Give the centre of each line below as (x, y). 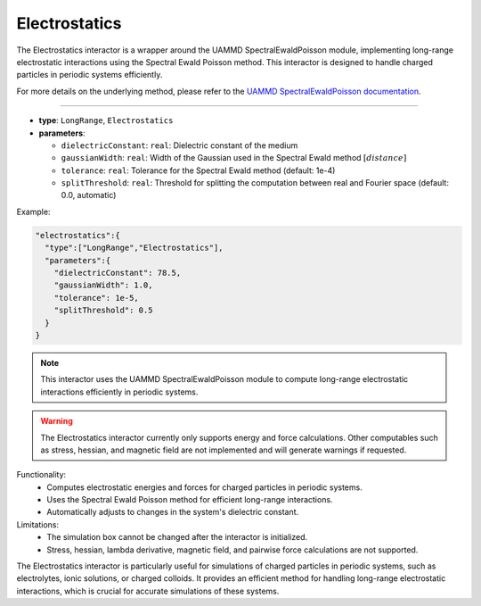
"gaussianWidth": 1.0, (103, 285)
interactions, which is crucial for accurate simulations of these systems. (148, 591)
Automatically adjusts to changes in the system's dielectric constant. (173, 512)
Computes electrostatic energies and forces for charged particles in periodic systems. (204, 487)
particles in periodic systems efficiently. (90, 75)
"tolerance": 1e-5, (97, 298)
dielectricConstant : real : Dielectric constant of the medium (179, 145)
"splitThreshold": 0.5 (103, 311)
